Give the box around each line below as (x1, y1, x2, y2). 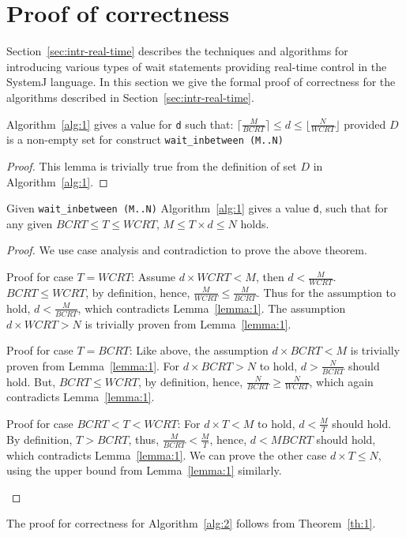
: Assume (131, 268, 176, 285)
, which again (309, 373, 374, 389)
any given (6, 215, 53, 231)
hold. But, (6, 373, 56, 389)
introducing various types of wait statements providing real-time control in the (6, 58, 387, 74)
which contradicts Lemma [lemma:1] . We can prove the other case (6, 446, 327, 463)
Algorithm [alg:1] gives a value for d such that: (6, 115, 234, 132)
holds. (240, 215, 269, 231)
